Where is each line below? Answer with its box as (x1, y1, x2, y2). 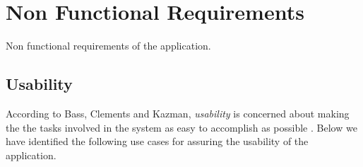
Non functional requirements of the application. (6, 38, 211, 53)
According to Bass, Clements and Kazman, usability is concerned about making (6, 105, 350, 120)
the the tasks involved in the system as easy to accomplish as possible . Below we (6, 120, 357, 134)
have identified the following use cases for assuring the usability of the (6, 134, 309, 149)
